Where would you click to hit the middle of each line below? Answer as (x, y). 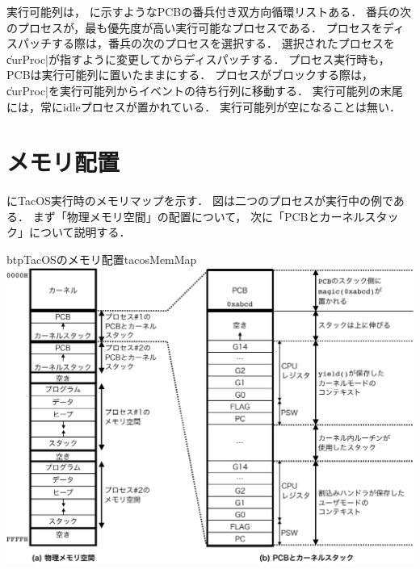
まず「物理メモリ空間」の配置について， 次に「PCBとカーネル (199, 216)
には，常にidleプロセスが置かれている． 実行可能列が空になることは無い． (204, 106)
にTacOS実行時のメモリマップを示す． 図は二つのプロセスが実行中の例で (200, 201)
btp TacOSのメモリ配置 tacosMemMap (102, 259)
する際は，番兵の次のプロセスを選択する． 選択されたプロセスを (223, 43)
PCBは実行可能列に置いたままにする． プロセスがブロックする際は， (190, 75)
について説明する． (80, 232)
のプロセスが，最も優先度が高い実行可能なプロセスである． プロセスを (195, 27)
